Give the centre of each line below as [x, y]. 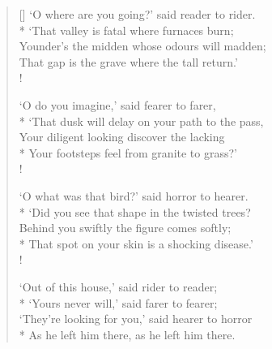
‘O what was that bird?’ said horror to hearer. [134, 195]
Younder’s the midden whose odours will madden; [142, 46]
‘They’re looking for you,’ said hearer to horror [136, 319]
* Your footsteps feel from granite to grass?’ [128, 152]
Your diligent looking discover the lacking [122, 137]
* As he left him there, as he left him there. [127, 334]
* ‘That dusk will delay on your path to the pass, [141, 121]
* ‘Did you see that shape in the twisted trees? [135, 211]
